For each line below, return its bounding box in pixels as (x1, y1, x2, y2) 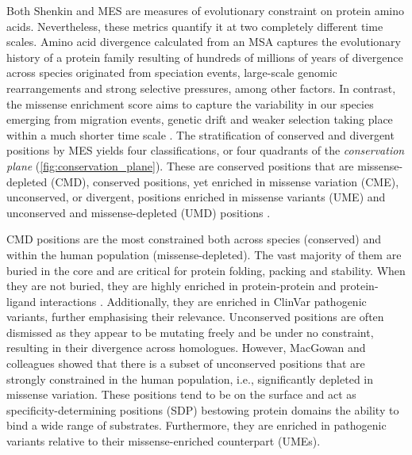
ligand (6, 292, 37, 309)
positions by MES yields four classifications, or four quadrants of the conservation (6, 142, 405, 159)
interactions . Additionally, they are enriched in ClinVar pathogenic (40, 292, 367, 309)
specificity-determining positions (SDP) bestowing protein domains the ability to (6, 401, 399, 418)
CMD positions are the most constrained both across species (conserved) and (6, 231, 381, 247)
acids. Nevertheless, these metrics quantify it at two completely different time (6, 17, 383, 34)
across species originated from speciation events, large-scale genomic (6, 64, 337, 81)
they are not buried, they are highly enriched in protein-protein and (6, 277, 337, 294)
